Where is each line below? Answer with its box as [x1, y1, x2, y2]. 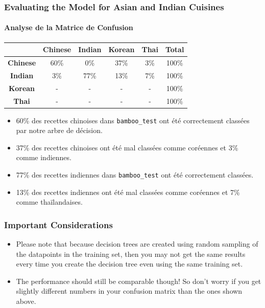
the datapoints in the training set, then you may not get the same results [16, 248, 246, 259]
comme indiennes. [16, 152, 71, 163]
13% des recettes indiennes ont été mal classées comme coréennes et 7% [16, 186, 240, 197]
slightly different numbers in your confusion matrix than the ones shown [16, 285, 243, 296]
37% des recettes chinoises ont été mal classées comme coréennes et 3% [16, 142, 238, 152]
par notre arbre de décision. [16, 125, 103, 136]
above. [16, 296, 36, 306]
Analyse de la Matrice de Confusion [4, 22, 133, 33]
